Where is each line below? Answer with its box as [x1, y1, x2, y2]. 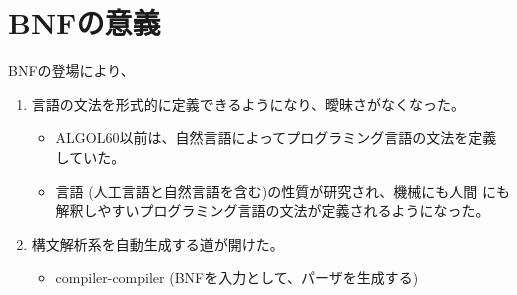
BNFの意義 [8, 2, 161, 43]
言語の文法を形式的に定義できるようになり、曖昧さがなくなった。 [31, 93, 465, 114]
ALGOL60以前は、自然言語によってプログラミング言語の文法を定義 [55, 127, 497, 148]
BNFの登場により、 [8, 60, 135, 81]
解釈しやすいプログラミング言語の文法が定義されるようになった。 [55, 200, 490, 221]
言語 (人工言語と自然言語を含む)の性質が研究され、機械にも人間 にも [55, 180, 510, 201]
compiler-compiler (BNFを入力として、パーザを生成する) [55, 267, 419, 288]
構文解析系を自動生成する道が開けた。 [31, 233, 284, 254]
